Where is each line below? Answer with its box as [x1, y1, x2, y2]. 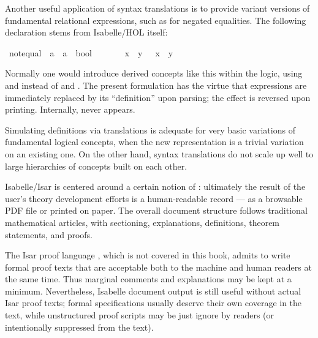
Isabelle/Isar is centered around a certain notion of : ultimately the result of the [5, 180, 306, 193]
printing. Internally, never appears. [5, 103, 135, 116]
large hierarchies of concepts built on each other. [5, 159, 187, 172]
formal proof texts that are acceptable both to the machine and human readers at [5, 260, 312, 273]
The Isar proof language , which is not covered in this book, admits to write [5, 249, 290, 261]
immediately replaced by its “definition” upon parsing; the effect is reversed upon [5, 91, 311, 103]
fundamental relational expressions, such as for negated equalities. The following [5, 13, 306, 26]
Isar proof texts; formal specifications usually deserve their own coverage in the [5, 296, 302, 309]
